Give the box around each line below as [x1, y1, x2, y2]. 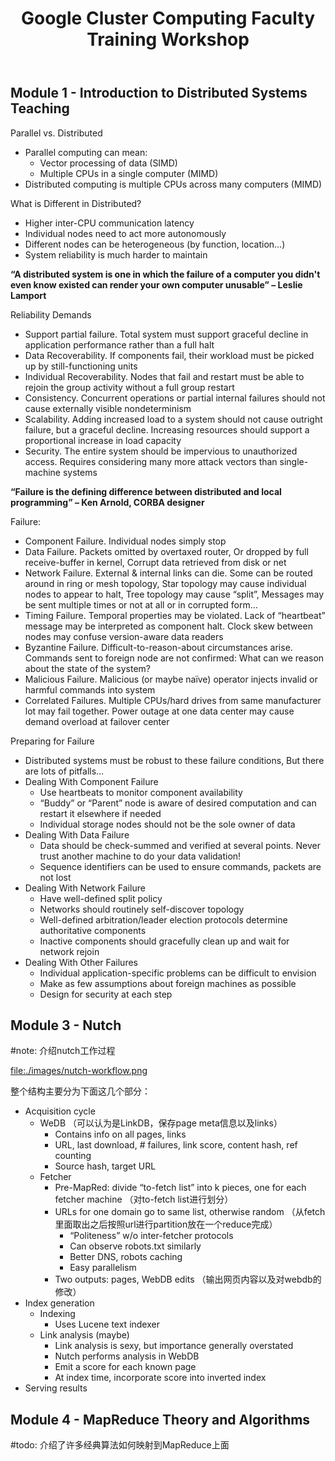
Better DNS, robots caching [69, 1251, 183, 1263]
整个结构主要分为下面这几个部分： [10, 1085, 151, 1097]
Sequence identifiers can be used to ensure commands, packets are [39, 860, 322, 872]
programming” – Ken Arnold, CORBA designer [10, 496, 205, 508]
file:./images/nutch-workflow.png [10, 1065, 148, 1077]
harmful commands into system [24, 683, 156, 696]
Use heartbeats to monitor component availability [39, 786, 243, 798]
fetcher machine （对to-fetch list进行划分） [54, 1193, 234, 1206]
